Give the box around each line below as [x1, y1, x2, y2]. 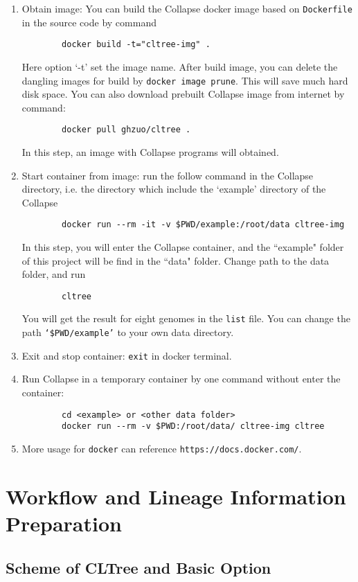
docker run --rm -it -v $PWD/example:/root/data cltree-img [62, 220, 345, 230]
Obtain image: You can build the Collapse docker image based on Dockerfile [21, 1, 352, 15]
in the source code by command [21, 15, 156, 29]
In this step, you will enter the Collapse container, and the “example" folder [21, 240, 344, 254]
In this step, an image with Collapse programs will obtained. [21, 145, 279, 159]
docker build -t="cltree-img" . [62, 39, 211, 50]
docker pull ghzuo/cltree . [62, 125, 191, 135]
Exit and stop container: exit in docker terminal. [21, 348, 232, 362]
